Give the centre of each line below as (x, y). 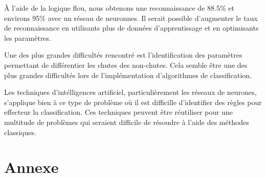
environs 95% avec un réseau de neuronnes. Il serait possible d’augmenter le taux (131, 18)
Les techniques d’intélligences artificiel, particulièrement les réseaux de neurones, (130, 92)
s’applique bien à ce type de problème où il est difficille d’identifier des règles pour (133, 102)
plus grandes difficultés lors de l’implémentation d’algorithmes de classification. (128, 75)
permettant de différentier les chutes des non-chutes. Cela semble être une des (126, 65)
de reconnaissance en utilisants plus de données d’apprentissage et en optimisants (131, 28)
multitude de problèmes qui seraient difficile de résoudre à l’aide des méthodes (127, 122)
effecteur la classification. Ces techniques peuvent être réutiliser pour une (118, 112)
